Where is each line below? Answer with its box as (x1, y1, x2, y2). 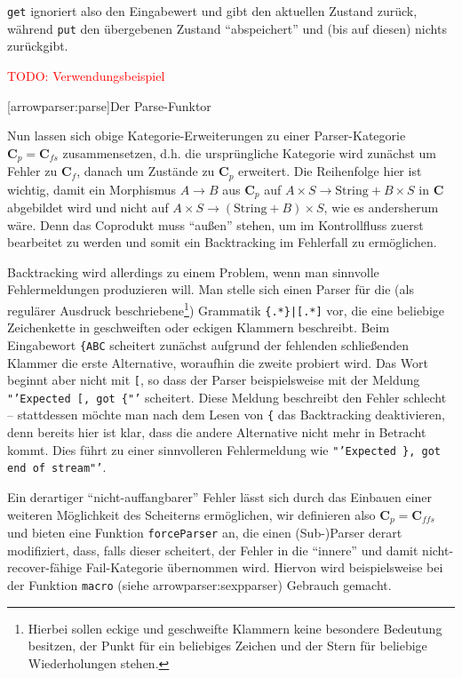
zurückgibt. (7, 36, 68, 55)
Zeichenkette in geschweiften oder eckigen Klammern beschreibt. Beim (7, 318, 390, 337)
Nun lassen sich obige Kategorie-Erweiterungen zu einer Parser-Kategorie (7, 126, 406, 145)
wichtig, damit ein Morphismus (7, 179, 176, 198)
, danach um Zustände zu (76, 162, 215, 180)
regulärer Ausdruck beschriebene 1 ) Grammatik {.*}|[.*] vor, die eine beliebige (7, 299, 444, 319)
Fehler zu (7, 162, 58, 180)
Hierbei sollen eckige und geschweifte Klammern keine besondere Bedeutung (28, 618, 442, 637)
